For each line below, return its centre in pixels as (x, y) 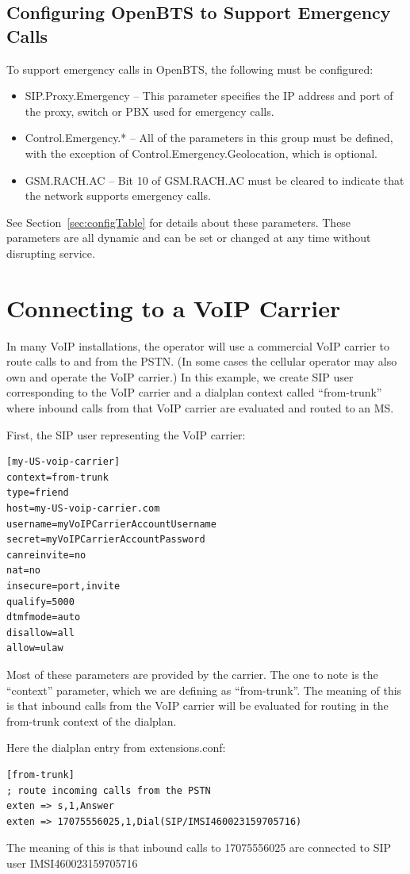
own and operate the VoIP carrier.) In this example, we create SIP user (180, 376)
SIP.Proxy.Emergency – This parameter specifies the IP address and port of (209, 96)
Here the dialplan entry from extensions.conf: (116, 747)
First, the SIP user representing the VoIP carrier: (126, 434)
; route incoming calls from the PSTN (109, 790)
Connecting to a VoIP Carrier (174, 307)
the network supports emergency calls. (118, 195)
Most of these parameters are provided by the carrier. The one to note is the (192, 674)
